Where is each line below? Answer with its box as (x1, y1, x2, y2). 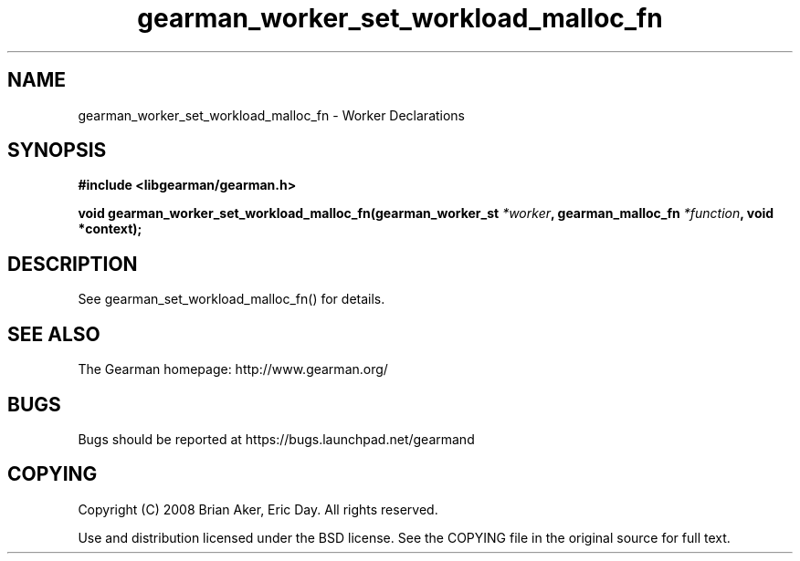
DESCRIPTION (7, 252, 138, 275)
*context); (78, 221, 142, 237)
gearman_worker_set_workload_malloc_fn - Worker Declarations (78, 107, 466, 123)
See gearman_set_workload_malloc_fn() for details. (78, 291, 385, 307)
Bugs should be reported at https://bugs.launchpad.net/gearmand (78, 431, 475, 447)
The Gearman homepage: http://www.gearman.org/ (78, 361, 388, 378)
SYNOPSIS (7, 139, 107, 162)
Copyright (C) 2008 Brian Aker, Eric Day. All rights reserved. (78, 501, 438, 517)
